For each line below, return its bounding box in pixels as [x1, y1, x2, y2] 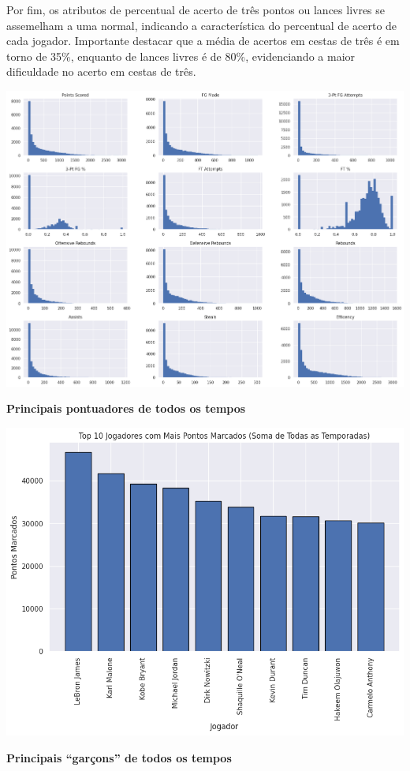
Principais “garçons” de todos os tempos [6, 749, 232, 765]
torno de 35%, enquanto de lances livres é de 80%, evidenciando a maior [6, 47, 356, 64]
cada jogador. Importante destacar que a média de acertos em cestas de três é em [6, 32, 400, 49]
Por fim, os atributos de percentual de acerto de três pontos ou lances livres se [6, 2, 386, 17]
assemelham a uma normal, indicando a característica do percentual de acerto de [6, 17, 397, 33]
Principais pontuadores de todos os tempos [6, 400, 246, 417]
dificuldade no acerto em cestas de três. [6, 63, 196, 80]
